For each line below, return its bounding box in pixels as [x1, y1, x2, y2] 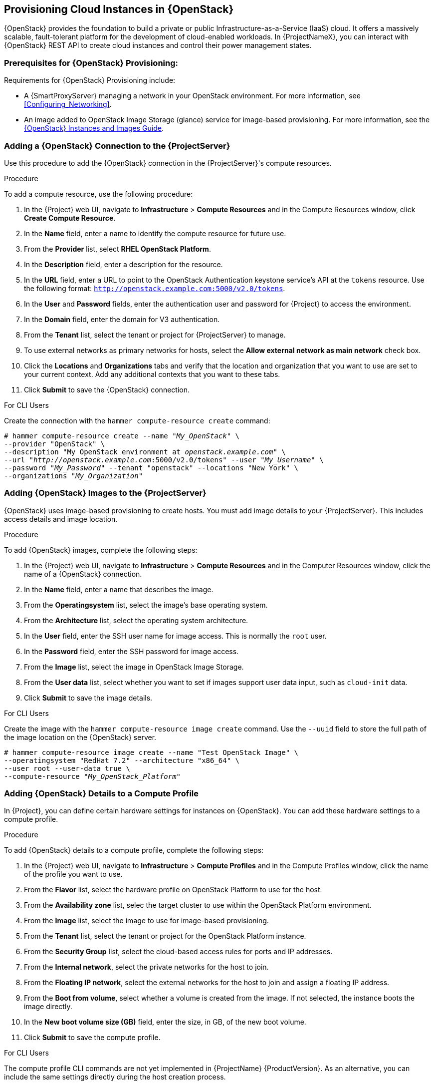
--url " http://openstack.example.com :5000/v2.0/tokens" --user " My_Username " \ [4, 455, 324, 464]
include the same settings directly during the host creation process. [4, 1073, 226, 1082]
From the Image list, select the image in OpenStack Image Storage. [24, 662, 244, 671]
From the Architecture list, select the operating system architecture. [24, 616, 248, 625]
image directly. [24, 1002, 72, 1011]
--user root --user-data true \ [4, 764, 130, 772]
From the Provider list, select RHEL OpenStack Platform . [24, 244, 211, 253]
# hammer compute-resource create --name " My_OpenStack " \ [4, 431, 240, 440]
